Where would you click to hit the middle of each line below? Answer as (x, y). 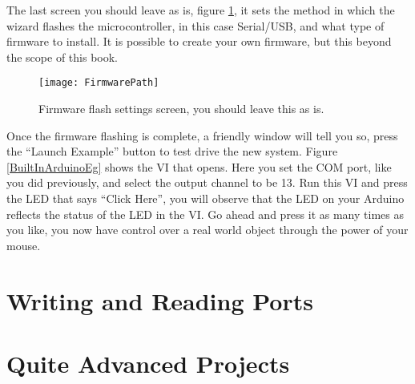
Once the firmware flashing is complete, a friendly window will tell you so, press (202, 135)
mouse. (24, 245)
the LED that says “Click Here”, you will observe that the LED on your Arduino (205, 198)
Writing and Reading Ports (160, 300)
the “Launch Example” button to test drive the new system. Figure (172, 151)
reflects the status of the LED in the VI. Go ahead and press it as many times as (205, 214)
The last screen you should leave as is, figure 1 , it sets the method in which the (201, 10)
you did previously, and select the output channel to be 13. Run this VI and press (207, 182)
